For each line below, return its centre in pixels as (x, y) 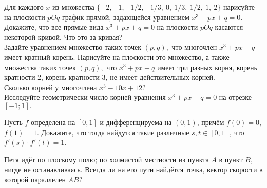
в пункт (231, 159)
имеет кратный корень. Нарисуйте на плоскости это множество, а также (117, 57)
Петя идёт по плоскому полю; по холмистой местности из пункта (107, 159)
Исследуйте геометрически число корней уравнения (85, 97)
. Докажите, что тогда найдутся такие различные (113, 132)
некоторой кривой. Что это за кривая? (63, 37)
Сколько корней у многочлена (51, 87)
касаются (229, 27)
